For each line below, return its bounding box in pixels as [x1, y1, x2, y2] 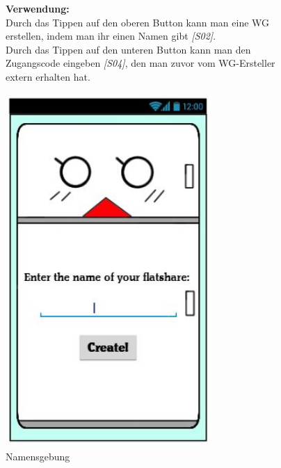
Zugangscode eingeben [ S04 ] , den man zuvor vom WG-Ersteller [6, 56, 275, 70]
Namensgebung [6, 449, 70, 464]
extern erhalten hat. [6, 69, 90, 83]
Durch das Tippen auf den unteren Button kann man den [6, 42, 251, 56]
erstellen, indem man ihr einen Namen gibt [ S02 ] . [6, 29, 216, 43]
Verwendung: [6, 1, 70, 15]
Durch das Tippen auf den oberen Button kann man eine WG [6, 15, 270, 29]
